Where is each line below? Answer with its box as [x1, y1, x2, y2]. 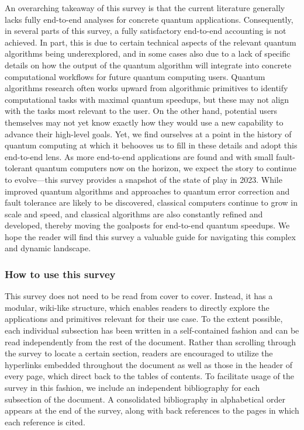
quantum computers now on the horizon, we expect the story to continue [35, 162, 296, 174]
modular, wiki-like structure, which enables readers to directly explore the [5, 301, 270, 313]
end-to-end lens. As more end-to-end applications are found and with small [5, 150, 274, 162]
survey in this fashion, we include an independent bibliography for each [5, 382, 260, 394]
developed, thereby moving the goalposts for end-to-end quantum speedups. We [5, 219, 290, 231]
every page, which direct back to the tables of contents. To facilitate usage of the [5, 370, 294, 382]
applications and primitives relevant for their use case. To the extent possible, [5, 313, 283, 325]
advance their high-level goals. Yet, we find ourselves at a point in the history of [5, 127, 292, 140]
